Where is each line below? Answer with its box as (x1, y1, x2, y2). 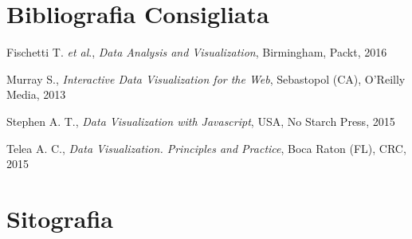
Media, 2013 (6, 86, 66, 103)
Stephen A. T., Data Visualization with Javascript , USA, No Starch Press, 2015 (6, 112, 395, 129)
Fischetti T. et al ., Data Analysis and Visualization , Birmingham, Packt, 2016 (6, 44, 387, 61)
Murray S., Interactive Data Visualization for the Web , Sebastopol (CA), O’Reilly (6, 70, 406, 87)
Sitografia (6, 202, 114, 234)
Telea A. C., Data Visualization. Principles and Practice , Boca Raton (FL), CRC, (6, 139, 406, 156)
